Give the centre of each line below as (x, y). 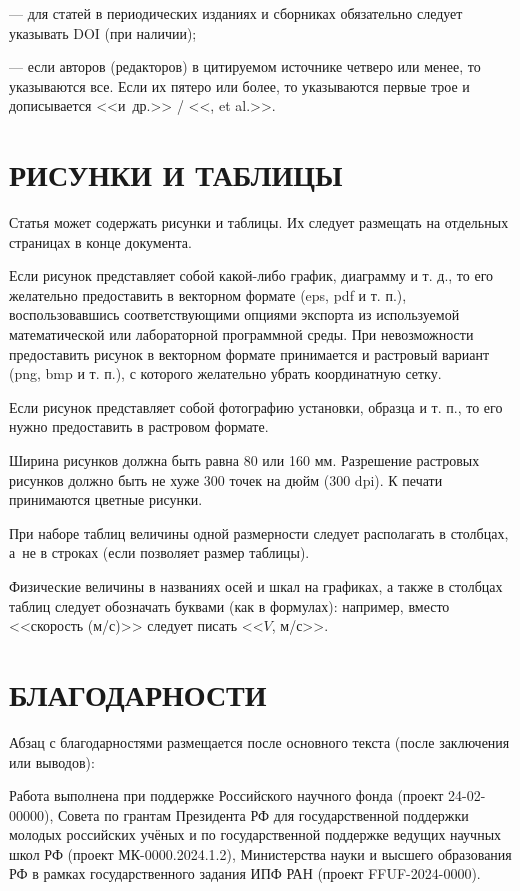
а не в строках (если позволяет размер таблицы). (159, 552)
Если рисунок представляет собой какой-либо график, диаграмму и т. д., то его (251, 275)
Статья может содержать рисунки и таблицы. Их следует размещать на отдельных (259, 222)
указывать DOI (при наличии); (103, 32)
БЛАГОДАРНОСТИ (138, 693)
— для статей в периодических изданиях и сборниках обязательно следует (236, 13)
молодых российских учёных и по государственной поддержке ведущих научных (255, 834)
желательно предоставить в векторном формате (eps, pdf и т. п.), (208, 294)
